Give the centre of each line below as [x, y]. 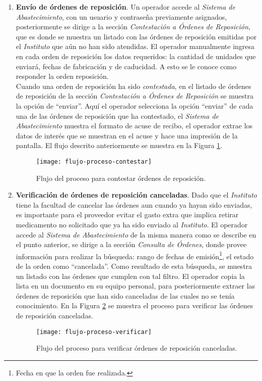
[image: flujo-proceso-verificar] [94, 332]
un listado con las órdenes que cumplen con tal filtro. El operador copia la [130, 276]
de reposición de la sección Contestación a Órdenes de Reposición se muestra [135, 96]
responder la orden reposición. [62, 76]
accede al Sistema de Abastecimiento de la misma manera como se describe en [136, 234]
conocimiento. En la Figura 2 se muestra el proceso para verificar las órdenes [135, 305]
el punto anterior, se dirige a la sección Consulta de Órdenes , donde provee [131, 244]
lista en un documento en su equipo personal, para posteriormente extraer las [136, 286]
